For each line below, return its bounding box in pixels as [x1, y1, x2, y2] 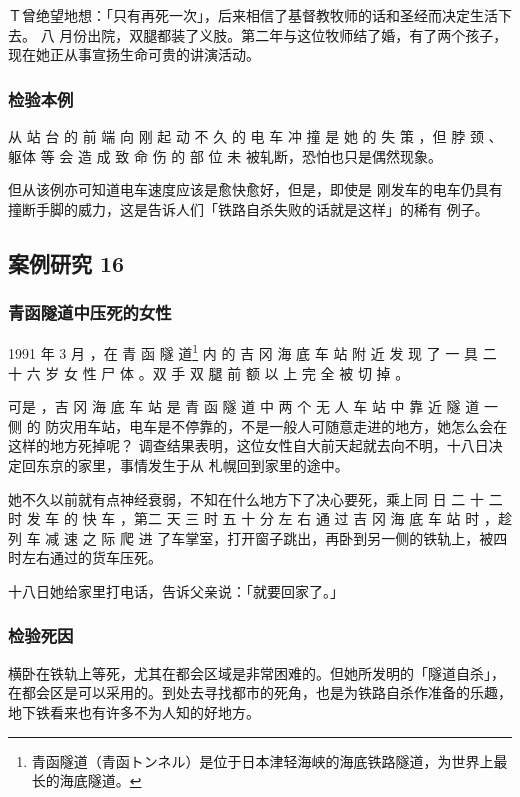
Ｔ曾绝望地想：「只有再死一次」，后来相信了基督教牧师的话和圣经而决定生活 [8, 5, 498, 25]
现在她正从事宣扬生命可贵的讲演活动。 [8, 44, 260, 65]
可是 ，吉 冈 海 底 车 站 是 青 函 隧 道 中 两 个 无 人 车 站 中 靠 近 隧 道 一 [8, 396, 498, 417]
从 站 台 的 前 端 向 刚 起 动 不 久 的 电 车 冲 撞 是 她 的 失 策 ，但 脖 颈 [8, 126, 484, 146]
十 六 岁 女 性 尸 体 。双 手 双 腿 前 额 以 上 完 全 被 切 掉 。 [8, 362, 410, 383]
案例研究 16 [8, 247, 125, 278]
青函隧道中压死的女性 [8, 300, 172, 325]
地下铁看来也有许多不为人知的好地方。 [8, 701, 260, 722]
